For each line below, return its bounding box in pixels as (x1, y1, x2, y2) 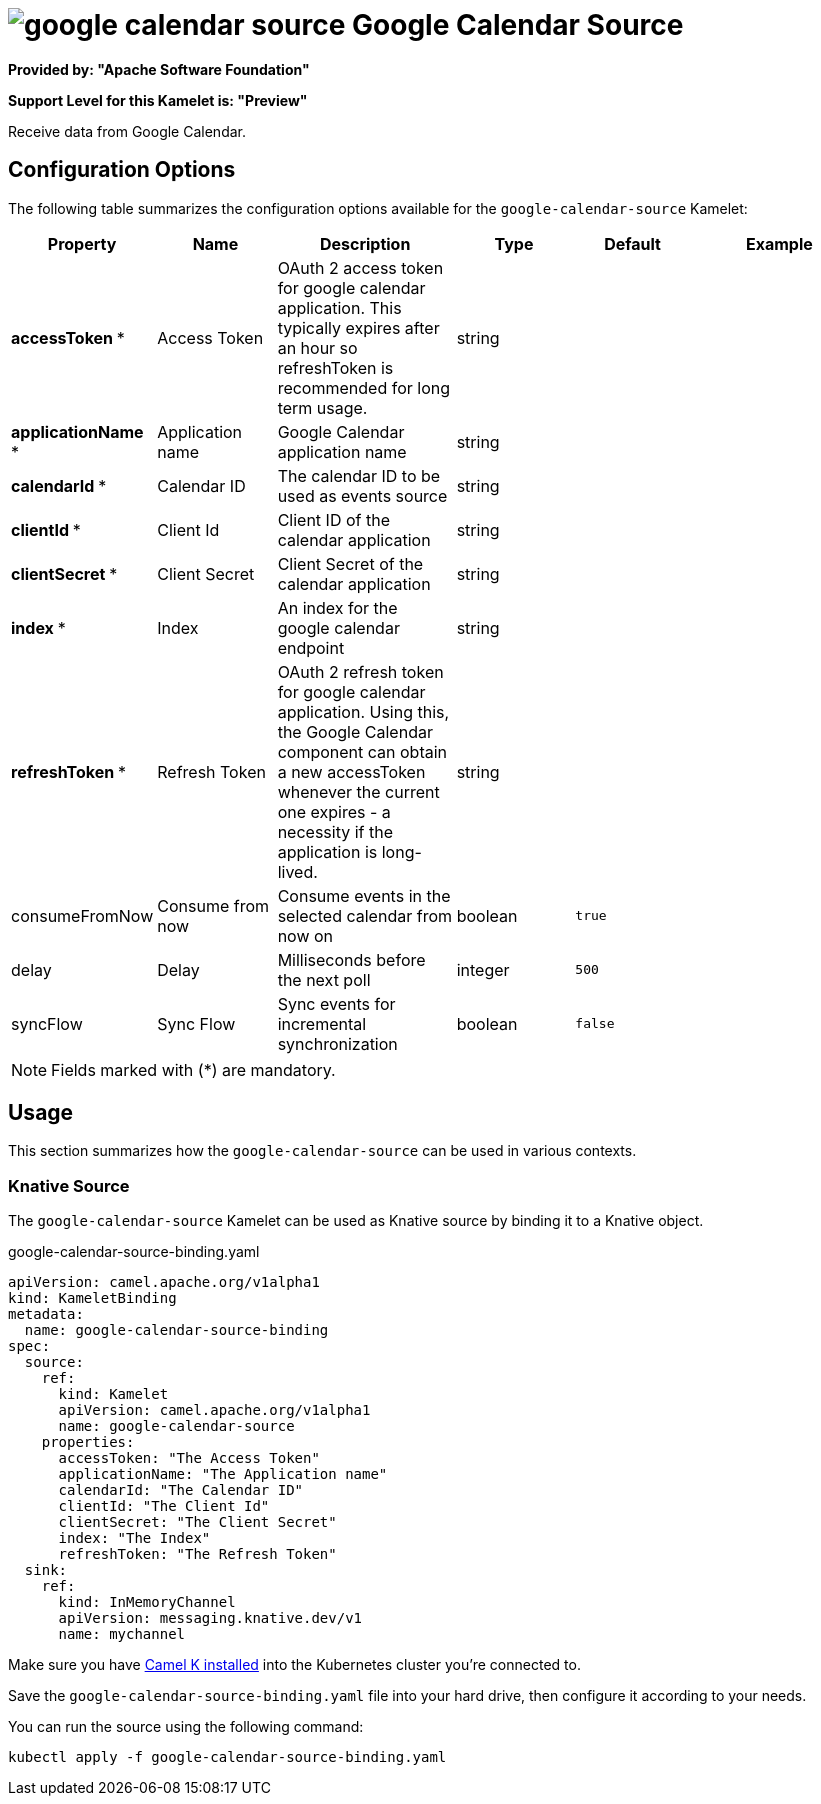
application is (277, 841, 378, 862)
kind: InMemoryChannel (58, 1594, 236, 1611)
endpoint (277, 637, 345, 658)
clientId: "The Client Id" (58, 1498, 270, 1515)
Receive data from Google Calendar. (8, 122, 246, 140)
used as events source (277, 485, 448, 506)
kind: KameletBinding (8, 1290, 177, 1307)
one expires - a (277, 801, 391, 822)
